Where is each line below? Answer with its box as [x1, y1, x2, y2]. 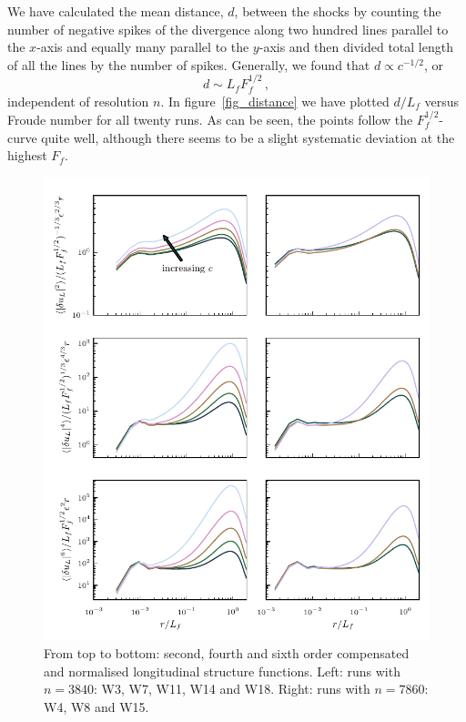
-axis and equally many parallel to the [36, 37, 249, 56]
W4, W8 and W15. [44, 697, 149, 716]
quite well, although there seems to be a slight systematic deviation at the [41, 127, 455, 147]
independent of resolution [7, 91, 149, 110]
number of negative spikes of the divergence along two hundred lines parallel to [7, 19, 449, 38]
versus [424, 91, 460, 110]
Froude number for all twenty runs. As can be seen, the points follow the [7, 110, 413, 129]
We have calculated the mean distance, [7, 2, 224, 20]
